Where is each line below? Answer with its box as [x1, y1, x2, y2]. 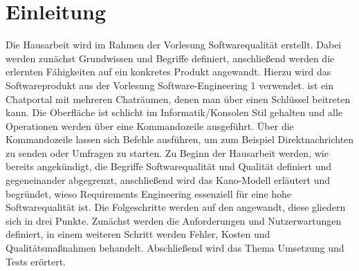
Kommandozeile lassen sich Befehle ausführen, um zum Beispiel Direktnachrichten [6, 132, 354, 147]
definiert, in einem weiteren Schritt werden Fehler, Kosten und [6, 227, 270, 241]
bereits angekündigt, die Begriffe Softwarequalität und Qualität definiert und [6, 159, 332, 174]
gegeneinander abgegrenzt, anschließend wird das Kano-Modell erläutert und [6, 173, 330, 187]
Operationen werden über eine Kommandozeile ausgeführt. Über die [6, 118, 294, 133]
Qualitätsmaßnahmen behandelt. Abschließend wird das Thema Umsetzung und [6, 241, 344, 255]
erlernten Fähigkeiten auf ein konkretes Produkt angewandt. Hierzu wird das [6, 64, 331, 79]
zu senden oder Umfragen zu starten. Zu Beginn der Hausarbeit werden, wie [6, 145, 329, 160]
